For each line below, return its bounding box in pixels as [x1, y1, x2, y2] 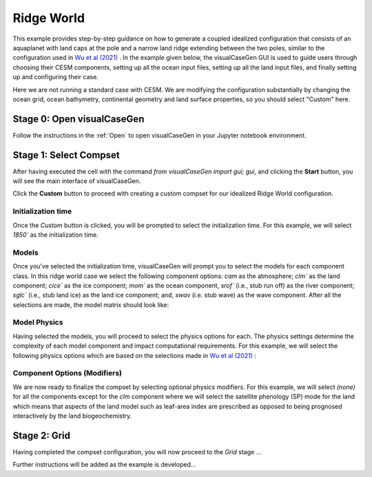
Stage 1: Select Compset [12, 149, 120, 161]
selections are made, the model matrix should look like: [12, 300, 169, 309]
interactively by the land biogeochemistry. [12, 412, 132, 420]
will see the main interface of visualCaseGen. [12, 177, 141, 185]
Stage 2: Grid [12, 430, 71, 441]
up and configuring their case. [12, 73, 99, 81]
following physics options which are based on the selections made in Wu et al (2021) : [12, 351, 256, 359]
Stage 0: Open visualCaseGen [12, 113, 145, 125]
